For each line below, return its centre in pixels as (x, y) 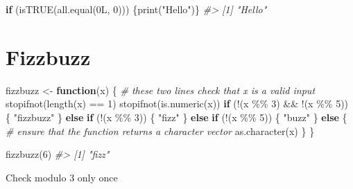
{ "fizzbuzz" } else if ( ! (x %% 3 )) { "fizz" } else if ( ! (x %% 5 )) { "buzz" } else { (176, 117)
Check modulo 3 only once (62, 177)
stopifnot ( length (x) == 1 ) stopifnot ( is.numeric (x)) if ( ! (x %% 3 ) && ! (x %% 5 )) (177, 103)
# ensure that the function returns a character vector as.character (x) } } (160, 130)
